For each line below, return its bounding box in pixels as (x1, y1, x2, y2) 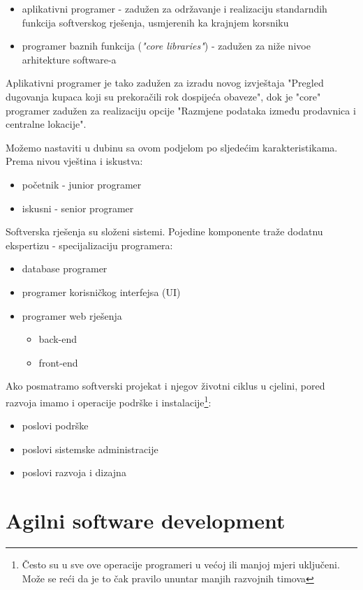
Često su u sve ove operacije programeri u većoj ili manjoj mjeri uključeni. (22, 557, 340, 572)
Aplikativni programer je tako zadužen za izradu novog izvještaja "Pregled (6, 75, 324, 90)
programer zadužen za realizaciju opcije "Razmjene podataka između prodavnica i (6, 103, 356, 117)
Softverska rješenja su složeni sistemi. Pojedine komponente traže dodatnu (6, 224, 323, 239)
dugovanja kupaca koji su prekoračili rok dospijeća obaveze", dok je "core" (6, 89, 321, 103)
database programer (22, 261, 108, 276)
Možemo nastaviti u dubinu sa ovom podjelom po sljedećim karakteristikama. (6, 140, 338, 154)
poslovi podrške (22, 418, 89, 433)
